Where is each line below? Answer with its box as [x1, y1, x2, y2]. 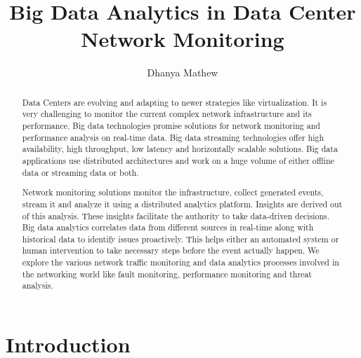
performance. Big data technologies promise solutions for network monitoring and [22, 120, 320, 132]
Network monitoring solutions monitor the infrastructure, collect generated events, [22, 186, 324, 198]
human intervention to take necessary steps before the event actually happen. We [22, 245, 320, 256]
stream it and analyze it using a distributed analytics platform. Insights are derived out [22, 198, 343, 209]
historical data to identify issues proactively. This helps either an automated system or [22, 233, 339, 245]
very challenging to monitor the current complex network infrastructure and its [22, 108, 312, 120]
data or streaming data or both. [22, 166, 139, 178]
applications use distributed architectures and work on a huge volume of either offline [22, 154, 334, 166]
